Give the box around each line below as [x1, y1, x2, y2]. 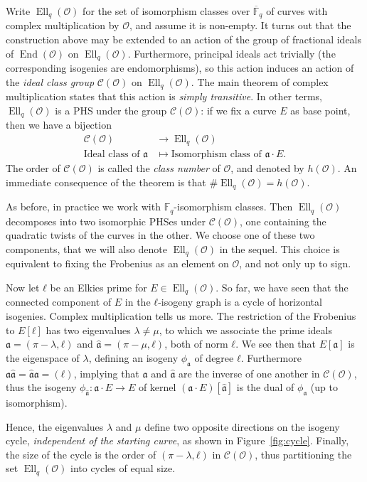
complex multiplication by [6, 18, 119, 33]
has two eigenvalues [46, 322, 131, 337]
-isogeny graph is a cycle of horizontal [158, 294, 322, 309]
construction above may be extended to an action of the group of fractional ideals [6, 32, 362, 47]
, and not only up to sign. [239, 256, 351, 271]
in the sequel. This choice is [219, 241, 340, 256]
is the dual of [236, 380, 294, 395]
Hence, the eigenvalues [6, 419, 104, 434]
